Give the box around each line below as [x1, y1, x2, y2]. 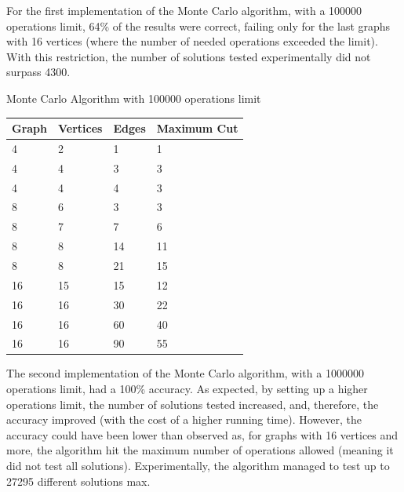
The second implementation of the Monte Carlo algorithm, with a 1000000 [6, 365, 364, 381]
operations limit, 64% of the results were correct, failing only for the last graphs [6, 17, 391, 34]
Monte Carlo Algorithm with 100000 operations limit [6, 89, 261, 106]
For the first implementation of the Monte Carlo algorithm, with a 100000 [6, 2, 362, 18]
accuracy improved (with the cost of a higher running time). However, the [6, 411, 362, 428]
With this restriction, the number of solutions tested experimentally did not [6, 48, 371, 64]
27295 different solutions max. [6, 472, 151, 489]
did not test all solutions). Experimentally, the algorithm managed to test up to [6, 457, 390, 473]
